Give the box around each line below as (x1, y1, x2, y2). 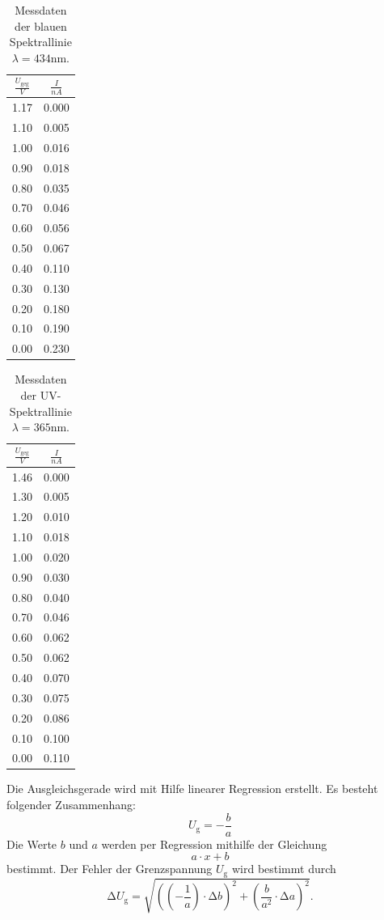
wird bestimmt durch (231, 860, 336, 877)
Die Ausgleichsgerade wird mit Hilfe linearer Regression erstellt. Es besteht (6, 780, 378, 797)
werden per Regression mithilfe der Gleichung (101, 835, 327, 852)
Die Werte (6, 835, 57, 852)
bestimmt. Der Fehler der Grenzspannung (6, 860, 213, 877)
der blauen (15, 17, 67, 34)
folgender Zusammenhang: (6, 796, 136, 813)
